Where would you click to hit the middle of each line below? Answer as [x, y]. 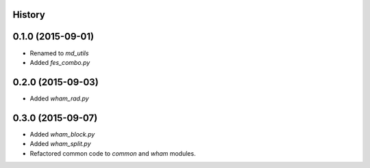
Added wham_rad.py [59, 98]
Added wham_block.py [62, 134]
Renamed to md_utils [59, 53]
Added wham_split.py [61, 144]
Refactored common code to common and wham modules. [113, 153]
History [29, 15]
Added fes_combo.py [60, 62]
